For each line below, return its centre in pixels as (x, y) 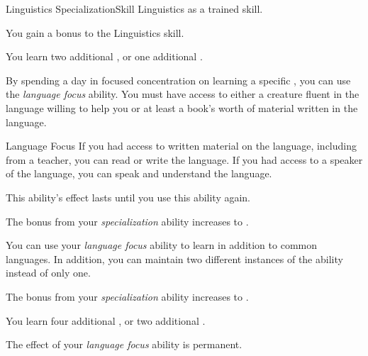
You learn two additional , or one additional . (104, 56)
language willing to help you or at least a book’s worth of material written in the (182, 107)
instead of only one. (48, 273)
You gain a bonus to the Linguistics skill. (95, 32)
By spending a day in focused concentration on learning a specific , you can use (178, 80)
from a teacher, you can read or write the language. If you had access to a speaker (184, 159)
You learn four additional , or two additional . (106, 320)
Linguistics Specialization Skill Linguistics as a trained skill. (134, 9)
